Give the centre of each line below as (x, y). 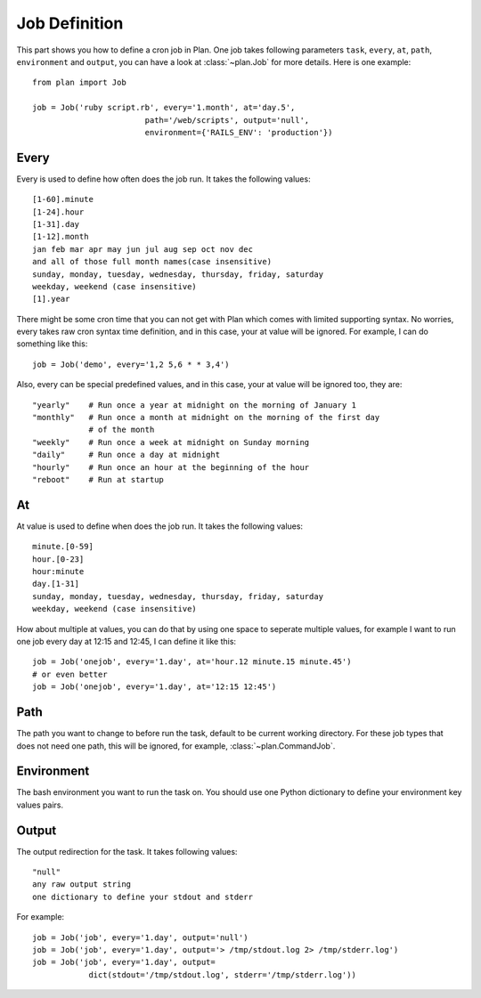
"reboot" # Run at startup (98, 479)
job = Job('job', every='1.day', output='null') (140, 937)
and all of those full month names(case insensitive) (152, 262)
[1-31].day (56, 224)
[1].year (51, 299)
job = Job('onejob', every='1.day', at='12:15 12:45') (155, 687)
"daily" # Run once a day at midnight (126, 455)
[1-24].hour (58, 212)
